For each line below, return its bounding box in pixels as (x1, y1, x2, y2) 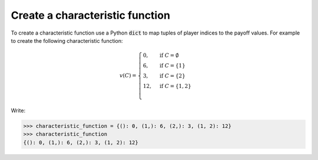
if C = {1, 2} (159, 83, 191, 90)
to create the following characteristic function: (11, 37, 123, 44)
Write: (11, 107, 26, 114)
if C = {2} (159, 73, 185, 79)
